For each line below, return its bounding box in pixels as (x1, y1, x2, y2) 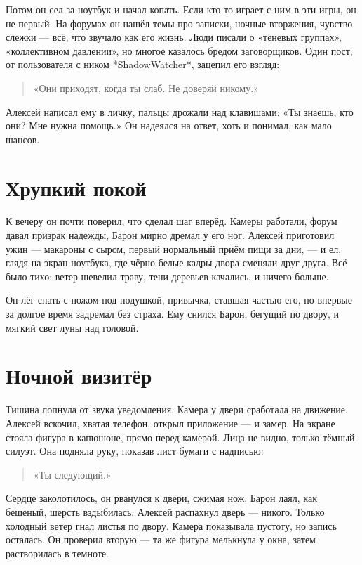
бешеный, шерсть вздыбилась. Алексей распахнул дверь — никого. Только (6, 504, 325, 519)
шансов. (6, 131, 40, 146)
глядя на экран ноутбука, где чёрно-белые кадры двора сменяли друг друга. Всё (6, 255, 347, 270)
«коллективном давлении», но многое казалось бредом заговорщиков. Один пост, (6, 43, 353, 58)
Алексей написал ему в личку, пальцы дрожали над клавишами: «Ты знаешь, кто (6, 104, 354, 119)
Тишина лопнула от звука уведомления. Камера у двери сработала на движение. (6, 402, 348, 417)
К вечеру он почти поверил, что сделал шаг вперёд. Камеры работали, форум (6, 214, 337, 228)
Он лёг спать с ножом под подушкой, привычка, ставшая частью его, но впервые (6, 292, 352, 307)
